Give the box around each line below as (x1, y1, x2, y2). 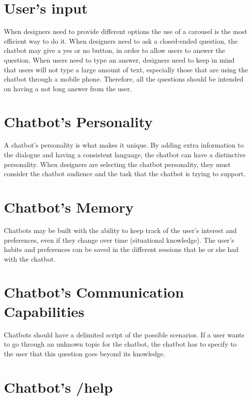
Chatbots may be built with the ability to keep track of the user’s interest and (4, 225, 237, 235)
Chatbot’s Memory (4, 197, 134, 217)
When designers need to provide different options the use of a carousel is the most (4, 26, 248, 36)
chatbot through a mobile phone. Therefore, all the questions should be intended (4, 74, 244, 84)
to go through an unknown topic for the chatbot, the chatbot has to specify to (4, 339, 237, 349)
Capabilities (4, 301, 85, 321)
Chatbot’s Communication (4, 282, 184, 302)
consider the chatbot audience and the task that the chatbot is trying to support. (4, 168, 246, 179)
